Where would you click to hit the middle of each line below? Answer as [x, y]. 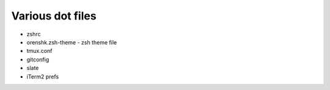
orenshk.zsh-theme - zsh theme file [72, 42]
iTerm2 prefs [43, 77]
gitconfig [38, 59]
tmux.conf [39, 51]
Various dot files [54, 16]
